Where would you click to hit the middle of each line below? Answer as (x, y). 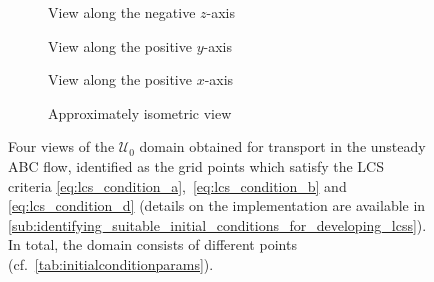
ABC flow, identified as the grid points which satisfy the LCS (196, 165)
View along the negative (122, 12)
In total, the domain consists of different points (152, 244)
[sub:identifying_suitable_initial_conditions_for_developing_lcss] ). (217, 224)
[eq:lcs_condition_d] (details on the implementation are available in (217, 205)
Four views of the (61, 146)
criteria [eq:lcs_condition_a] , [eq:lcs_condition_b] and (177, 185)
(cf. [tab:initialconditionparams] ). (111, 263)
